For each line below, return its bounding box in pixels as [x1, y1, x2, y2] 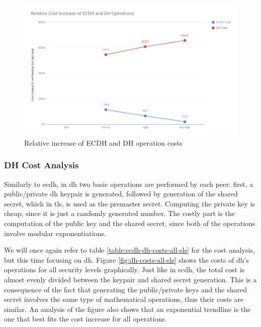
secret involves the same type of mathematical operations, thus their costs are [4, 294, 244, 304]
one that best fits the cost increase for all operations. [4, 313, 167, 324]
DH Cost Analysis [4, 159, 79, 171]
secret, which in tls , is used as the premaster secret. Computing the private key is [4, 198, 255, 208]
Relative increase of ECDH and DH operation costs [24, 137, 183, 148]
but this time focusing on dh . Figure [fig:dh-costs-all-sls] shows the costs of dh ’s [4, 254, 249, 265]
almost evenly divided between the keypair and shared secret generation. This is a [4, 274, 257, 284]
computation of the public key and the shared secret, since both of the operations [4, 217, 255, 228]
